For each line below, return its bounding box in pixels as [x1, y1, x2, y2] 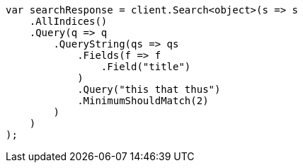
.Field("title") [101, 61, 191, 72]
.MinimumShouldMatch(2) [77, 95, 209, 106]
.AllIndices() [29, 16, 108, 27]
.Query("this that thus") [77, 84, 221, 95]
